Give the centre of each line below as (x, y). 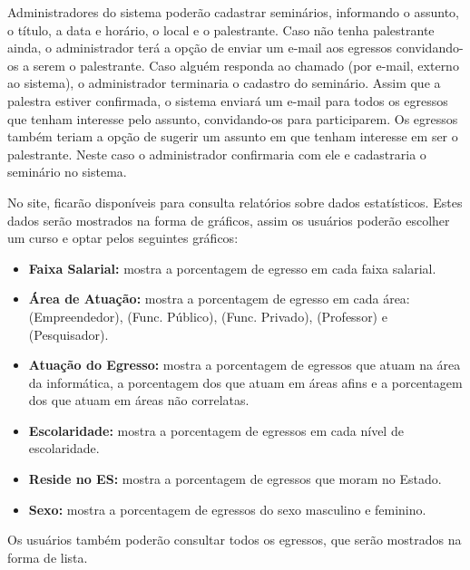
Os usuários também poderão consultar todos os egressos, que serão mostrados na (235, 540)
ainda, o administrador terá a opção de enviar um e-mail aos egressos (200, 48)
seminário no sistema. (67, 172)
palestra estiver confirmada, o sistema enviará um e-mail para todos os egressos (228, 100)
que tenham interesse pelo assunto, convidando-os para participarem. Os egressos (233, 118)
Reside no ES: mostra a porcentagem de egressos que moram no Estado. (235, 479)
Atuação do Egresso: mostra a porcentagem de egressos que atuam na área (245, 365)
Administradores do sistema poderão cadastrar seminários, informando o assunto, (233, 12)
